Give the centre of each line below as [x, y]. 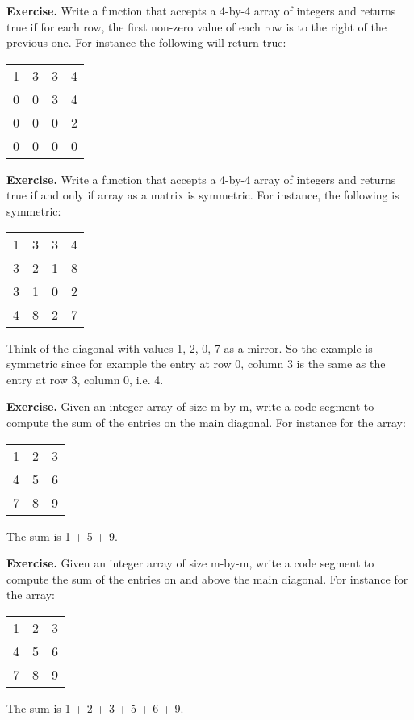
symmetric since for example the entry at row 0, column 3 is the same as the [196, 364]
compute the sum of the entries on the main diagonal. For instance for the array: [206, 422]
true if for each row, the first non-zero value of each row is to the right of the [197, 26]
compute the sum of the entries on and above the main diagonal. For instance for [207, 578]
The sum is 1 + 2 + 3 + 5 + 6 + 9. [95, 707]
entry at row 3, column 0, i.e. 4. [85, 379]
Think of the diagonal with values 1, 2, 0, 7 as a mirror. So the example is [190, 347]
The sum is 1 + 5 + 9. [62, 536]
